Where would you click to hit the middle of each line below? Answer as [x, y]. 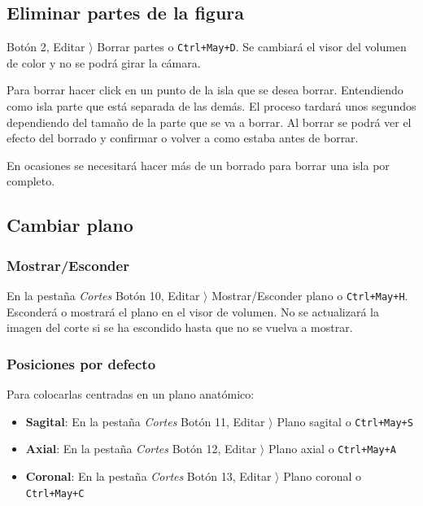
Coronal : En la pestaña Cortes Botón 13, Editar [148, 475]
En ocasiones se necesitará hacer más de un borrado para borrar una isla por [198, 165]
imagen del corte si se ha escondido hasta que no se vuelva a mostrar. [180, 327]
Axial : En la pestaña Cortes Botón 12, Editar [141, 449]
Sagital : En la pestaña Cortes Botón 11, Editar [145, 421]
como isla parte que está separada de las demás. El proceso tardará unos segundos [211, 106]
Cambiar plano [70, 225]
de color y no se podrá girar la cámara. [104, 62]
